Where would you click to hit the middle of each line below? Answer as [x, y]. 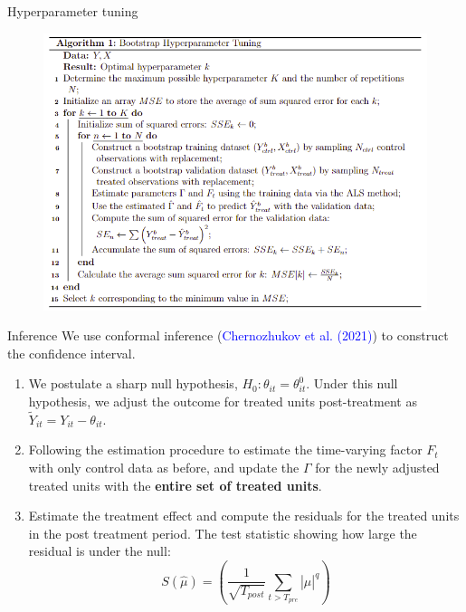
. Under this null [352, 383]
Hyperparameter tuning [73, 11]
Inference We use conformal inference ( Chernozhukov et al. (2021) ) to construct [228, 335]
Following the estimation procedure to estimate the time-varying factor [225, 449]
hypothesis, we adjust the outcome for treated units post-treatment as [223, 401]
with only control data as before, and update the [164, 467]
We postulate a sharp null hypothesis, [133, 383]
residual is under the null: [100, 551]
